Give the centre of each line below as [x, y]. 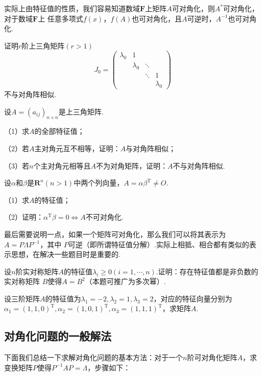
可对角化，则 [193, 8]
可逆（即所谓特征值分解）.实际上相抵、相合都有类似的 [159, 244]
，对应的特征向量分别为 [193, 298]
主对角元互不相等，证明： [77, 148]
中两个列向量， [99, 183]
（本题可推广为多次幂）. [125, 281]
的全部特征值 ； [59, 131]
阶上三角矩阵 [43, 45]
